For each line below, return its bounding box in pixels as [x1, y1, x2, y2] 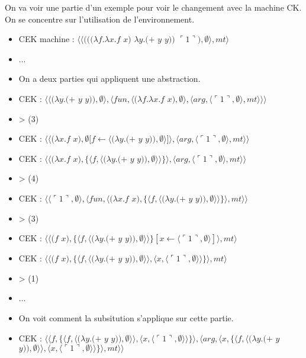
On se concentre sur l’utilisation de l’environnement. [5, 12, 195, 25]
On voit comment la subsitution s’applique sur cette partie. [18, 311, 234, 324]
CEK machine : [18, 33, 75, 45]
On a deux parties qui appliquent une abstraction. [18, 72, 201, 85]
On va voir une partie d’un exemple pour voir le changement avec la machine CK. [5, 1, 302, 13]
